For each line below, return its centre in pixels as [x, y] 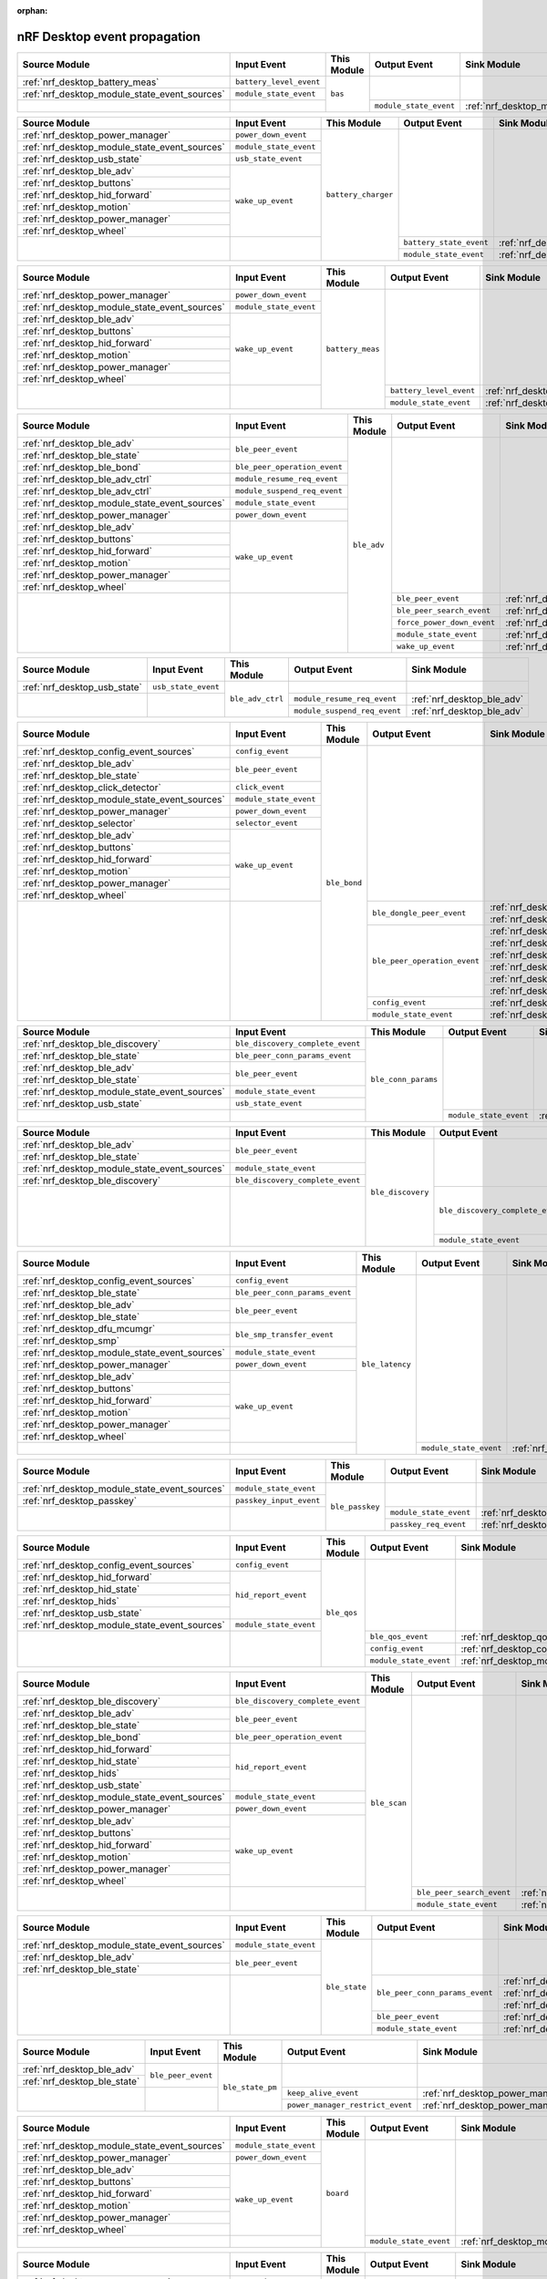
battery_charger [360, 195]
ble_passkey [355, 1506]
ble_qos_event [399, 1637]
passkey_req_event [428, 1525]
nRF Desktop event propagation [108, 36]
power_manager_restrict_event [350, 2105]
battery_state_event [446, 243]
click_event [260, 787]
